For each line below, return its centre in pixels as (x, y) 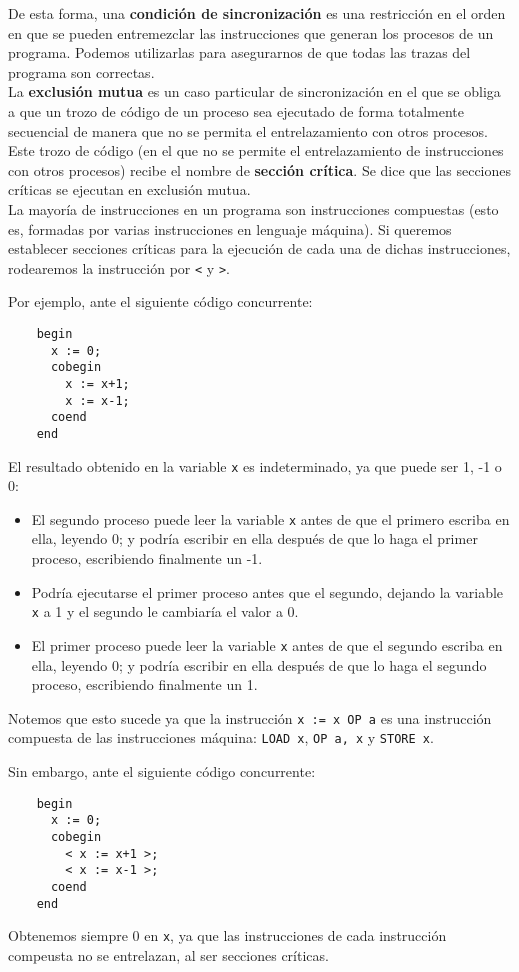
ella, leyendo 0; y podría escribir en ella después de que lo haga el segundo (259, 664)
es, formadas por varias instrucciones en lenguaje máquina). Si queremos (230, 228)
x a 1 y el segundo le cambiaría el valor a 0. (165, 611)
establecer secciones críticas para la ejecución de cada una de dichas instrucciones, (259, 248)
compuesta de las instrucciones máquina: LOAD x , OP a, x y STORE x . (221, 737)
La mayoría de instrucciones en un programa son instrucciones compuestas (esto (253, 208)
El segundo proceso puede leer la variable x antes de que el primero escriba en (270, 518)
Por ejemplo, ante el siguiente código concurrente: (160, 301)
